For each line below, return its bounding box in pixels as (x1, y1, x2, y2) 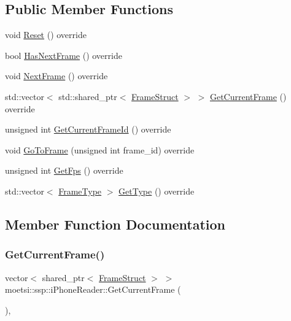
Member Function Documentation (5, 214, 226, 233)
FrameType (58, 184, 102, 197)
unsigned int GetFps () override (5, 164, 123, 177)
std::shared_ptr (58, 90, 117, 102)
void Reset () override (5, 28, 87, 41)
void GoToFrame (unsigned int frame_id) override (5, 143, 195, 156)
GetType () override (118, 184, 195, 197)
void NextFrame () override (5, 69, 108, 82)
